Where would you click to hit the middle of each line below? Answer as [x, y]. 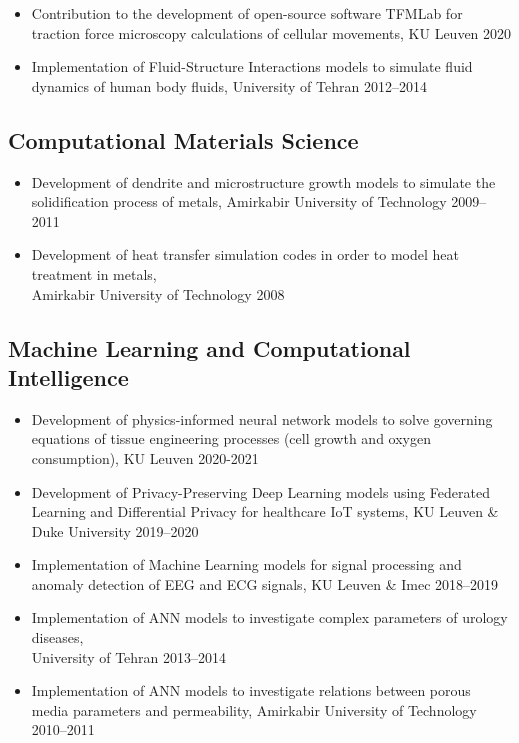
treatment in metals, [94, 273]
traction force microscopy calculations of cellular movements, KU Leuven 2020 [271, 32]
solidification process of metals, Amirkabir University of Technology [239, 201]
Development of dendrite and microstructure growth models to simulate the [263, 181]
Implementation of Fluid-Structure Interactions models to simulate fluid [252, 66]
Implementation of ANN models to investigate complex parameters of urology [269, 617]
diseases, [57, 637]
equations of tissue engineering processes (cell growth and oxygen [231, 438]
